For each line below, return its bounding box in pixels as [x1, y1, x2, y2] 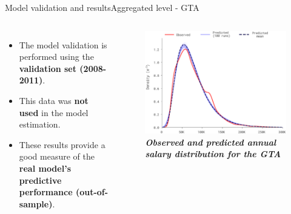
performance [19, 186, 73, 198]
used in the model [19, 106, 89, 118]
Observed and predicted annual [145, 135, 276, 148]
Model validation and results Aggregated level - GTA [5, 1, 199, 13]
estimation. [19, 118, 61, 131]
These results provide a [19, 138, 105, 151]
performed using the [19, 50, 94, 63]
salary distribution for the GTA [145, 148, 281, 160]
